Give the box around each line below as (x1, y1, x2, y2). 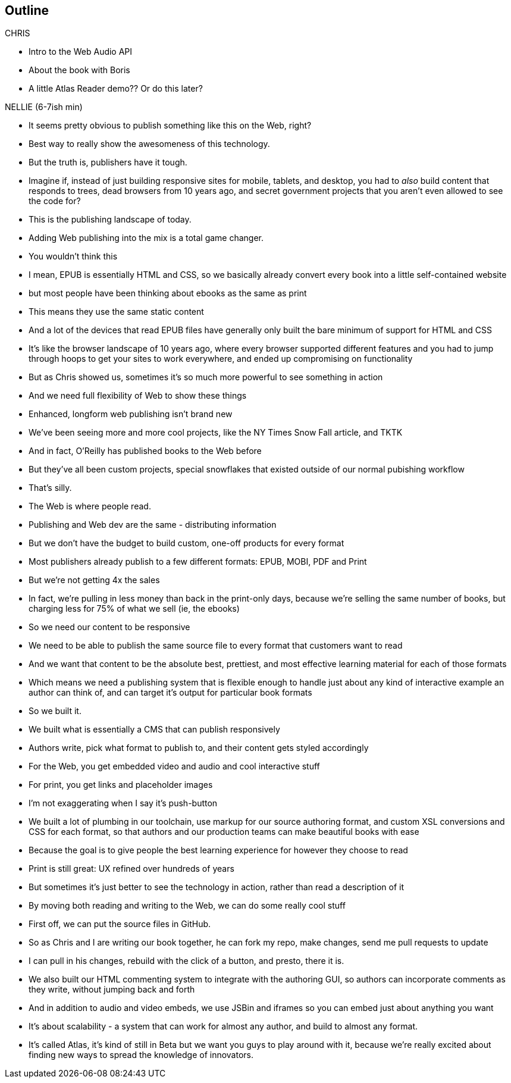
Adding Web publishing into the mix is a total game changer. (29, 233, 264, 243)
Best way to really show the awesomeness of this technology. (29, 139, 270, 149)
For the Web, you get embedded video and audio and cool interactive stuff (29, 761, 320, 772)
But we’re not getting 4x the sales (29, 575, 160, 586)
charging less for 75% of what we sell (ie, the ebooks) (29, 603, 240, 614)
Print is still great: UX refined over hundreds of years (29, 863, 234, 874)
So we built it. (29, 706, 81, 716)
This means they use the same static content (29, 306, 204, 317)
